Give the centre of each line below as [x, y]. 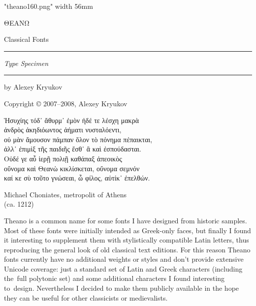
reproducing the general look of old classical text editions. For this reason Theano [127, 249]
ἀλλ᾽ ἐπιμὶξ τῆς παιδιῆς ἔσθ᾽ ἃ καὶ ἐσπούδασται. [73, 149]
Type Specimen [26, 63]
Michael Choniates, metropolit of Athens [65, 194]
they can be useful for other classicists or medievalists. [86, 297]
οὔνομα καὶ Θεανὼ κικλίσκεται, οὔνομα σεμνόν [72, 168]
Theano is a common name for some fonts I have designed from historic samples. [126, 220]
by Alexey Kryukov [33, 87]
